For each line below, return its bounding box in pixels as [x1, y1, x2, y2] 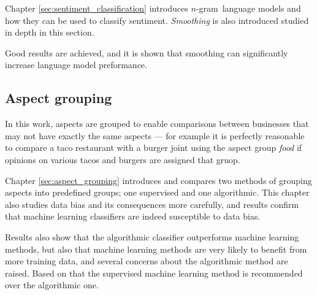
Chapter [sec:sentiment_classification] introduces [5, 2, 188, 14]
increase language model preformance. [5, 58, 147, 71]
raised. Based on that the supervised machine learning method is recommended [5, 266, 303, 279]
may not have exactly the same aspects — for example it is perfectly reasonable [5, 129, 305, 142]
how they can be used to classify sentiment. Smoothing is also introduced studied [5, 13, 309, 26]
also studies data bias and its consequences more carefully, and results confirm [5, 197, 299, 210]
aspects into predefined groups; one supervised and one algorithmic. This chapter [5, 186, 310, 199]
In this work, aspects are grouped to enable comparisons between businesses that [5, 117, 309, 130]
